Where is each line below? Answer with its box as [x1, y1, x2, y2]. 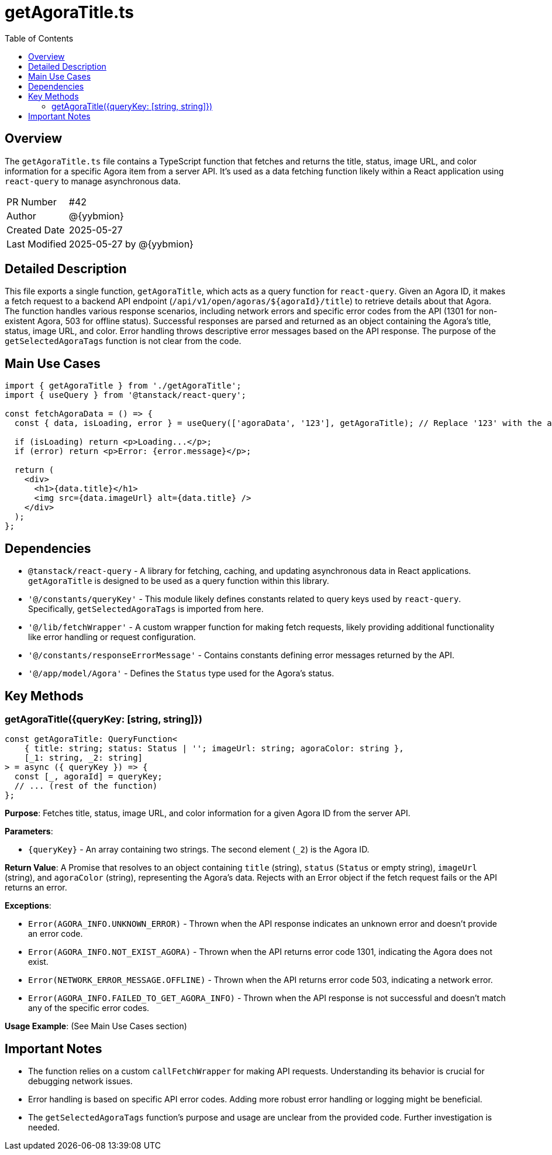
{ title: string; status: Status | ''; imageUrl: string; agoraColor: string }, [24, 744, 404, 754]
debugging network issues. [28, 1076, 133, 1087]
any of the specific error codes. [28, 1003, 150, 1013]
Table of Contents [5, 33, 74, 43]
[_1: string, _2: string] [24, 753, 143, 763]
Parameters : [5, 826, 53, 837]
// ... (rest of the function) [14, 781, 158, 791]
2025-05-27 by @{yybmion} [68, 238, 194, 250]
